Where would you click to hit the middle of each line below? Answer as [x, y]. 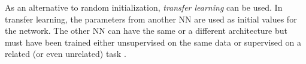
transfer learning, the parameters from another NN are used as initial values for [151, 19]
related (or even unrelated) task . [66, 54]
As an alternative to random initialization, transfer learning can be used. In [144, 7]
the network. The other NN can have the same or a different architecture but [146, 31]
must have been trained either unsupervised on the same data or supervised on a [153, 42]
